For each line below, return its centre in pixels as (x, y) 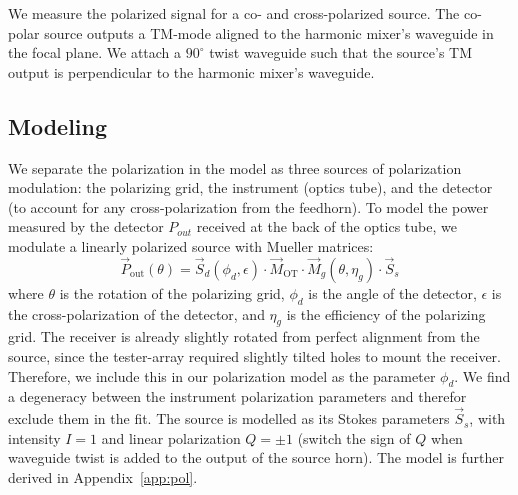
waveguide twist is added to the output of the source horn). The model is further (256, 457)
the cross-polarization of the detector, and (136, 313)
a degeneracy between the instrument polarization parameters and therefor (237, 396)
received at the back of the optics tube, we (326, 226)
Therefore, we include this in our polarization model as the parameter (222, 375)
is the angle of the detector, (392, 292)
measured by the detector (86, 226)
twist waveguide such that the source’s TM (341, 52)
